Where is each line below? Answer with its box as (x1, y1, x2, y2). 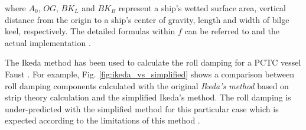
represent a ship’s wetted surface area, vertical (118, 2, 286, 14)
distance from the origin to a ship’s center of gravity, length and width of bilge (5, 13, 289, 25)
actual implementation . (5, 36, 91, 48)
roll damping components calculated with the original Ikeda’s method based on (5, 79, 289, 92)
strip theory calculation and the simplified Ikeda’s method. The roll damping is (5, 91, 291, 103)
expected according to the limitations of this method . (5, 114, 200, 126)
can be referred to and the (184, 25, 279, 37)
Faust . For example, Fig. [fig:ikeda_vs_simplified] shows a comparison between (5, 67, 294, 80)
